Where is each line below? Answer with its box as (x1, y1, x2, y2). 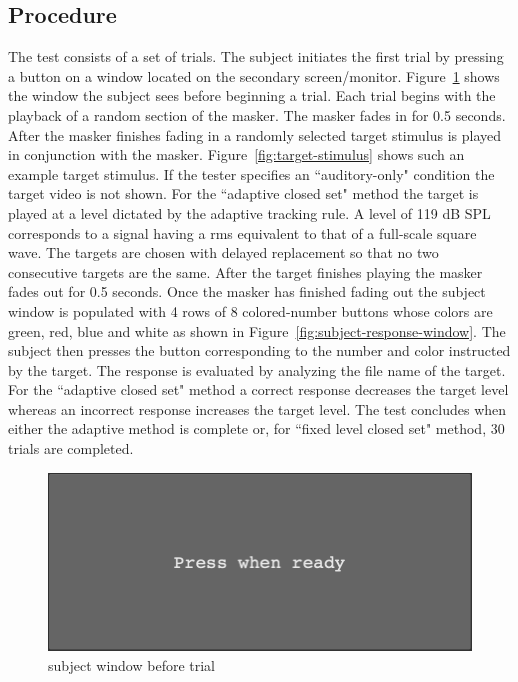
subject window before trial (48, 655, 216, 675)
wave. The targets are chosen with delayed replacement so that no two (8, 242, 439, 263)
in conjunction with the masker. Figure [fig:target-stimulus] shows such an (8, 144, 465, 165)
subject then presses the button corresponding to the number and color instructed (8, 340, 511, 361)
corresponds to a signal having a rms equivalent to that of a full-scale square (8, 222, 477, 243)
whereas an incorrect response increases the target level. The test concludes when (8, 398, 507, 419)
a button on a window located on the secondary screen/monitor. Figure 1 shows (8, 65, 500, 86)
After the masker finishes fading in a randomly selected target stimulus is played (8, 124, 502, 145)
